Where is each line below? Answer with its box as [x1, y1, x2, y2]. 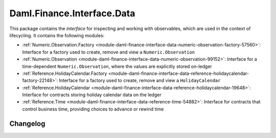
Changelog [9, 119, 45, 128]
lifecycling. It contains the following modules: [9, 32, 105, 38]
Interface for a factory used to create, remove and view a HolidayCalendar [59, 77, 221, 84]
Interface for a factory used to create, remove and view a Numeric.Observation [22, 49, 195, 55]
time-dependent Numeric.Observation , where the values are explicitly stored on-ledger [22, 63, 212, 69]
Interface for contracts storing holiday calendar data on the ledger [22, 92, 162, 98]
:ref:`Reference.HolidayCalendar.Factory [22, 70, 107, 76]
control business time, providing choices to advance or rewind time [22, 106, 164, 112]
